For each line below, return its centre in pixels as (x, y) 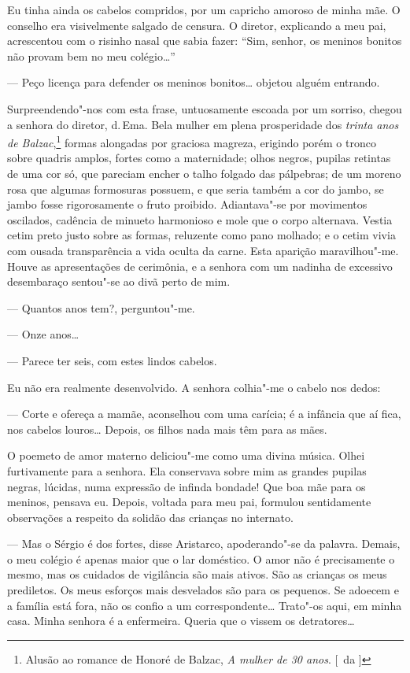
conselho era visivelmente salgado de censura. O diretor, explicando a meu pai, (197, 25)
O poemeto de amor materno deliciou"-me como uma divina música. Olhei (186, 455)
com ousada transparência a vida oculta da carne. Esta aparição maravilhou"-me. (203, 250)
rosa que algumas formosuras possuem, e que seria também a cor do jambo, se (196, 189)
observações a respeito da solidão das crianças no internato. (150, 517)
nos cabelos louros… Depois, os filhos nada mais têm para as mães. (167, 429)
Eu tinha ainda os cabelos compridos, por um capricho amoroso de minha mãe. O (204, 9)
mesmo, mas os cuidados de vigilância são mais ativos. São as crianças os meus (197, 574)
